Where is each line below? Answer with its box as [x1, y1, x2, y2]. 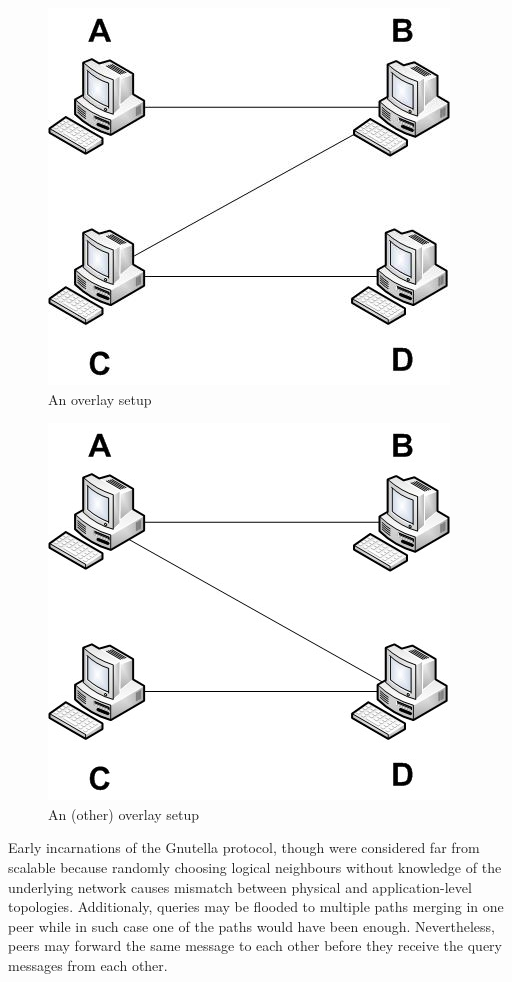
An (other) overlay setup [48, 803, 200, 824]
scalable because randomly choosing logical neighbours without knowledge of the [8, 856, 502, 877]
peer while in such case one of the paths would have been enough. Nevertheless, [8, 915, 495, 936]
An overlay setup [48, 388, 152, 409]
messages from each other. [8, 954, 168, 975]
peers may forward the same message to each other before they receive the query [8, 935, 502, 956]
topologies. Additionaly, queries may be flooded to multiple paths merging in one [8, 896, 504, 917]
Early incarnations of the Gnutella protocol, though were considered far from [8, 837, 480, 858]
